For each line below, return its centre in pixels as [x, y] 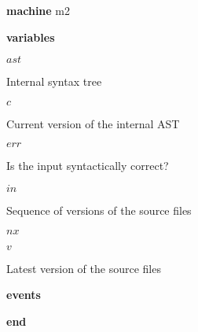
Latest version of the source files [84, 268]
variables [31, 37]
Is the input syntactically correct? [88, 166]
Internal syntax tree [54, 81]
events [24, 295]
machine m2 [38, 10]
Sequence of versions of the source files [99, 210]
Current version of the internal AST [93, 123]
